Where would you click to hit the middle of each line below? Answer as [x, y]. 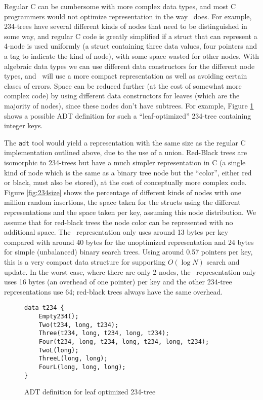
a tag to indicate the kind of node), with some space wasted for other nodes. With [131, 56]
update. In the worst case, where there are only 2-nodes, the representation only [130, 271]
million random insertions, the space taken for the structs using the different [122, 202]
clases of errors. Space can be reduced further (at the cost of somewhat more [123, 85]
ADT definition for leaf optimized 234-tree [90, 392]
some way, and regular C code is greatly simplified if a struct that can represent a [131, 36]
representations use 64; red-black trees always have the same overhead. [114, 291]
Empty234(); [59, 316]
